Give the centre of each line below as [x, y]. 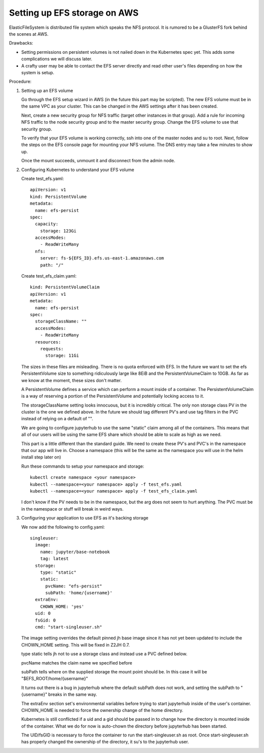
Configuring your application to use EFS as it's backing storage [85, 518]
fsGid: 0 [45, 620]
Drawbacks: [21, 43]
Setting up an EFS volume [47, 90]
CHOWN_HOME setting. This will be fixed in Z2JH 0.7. [76, 645]
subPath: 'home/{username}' [79, 593]
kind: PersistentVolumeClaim [65, 287]
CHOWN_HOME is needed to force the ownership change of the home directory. [102, 710]
